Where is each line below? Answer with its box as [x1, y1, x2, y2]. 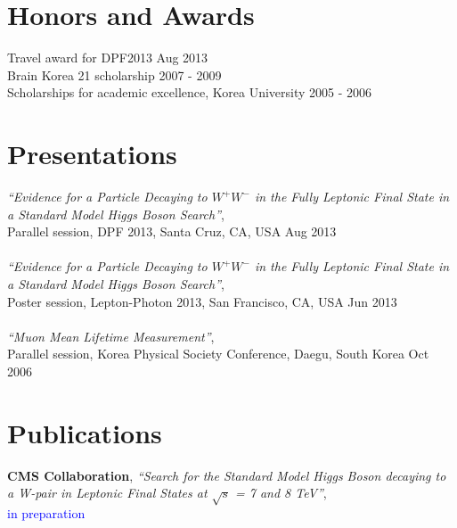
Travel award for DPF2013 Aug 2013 [7, 48, 208, 67]
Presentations [7, 136, 177, 172]
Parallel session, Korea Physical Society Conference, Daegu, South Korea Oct [7, 344, 429, 363]
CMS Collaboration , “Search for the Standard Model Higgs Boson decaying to [7, 466, 446, 484]
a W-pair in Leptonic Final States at [7, 483, 208, 502]
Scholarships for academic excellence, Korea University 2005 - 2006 [7, 83, 372, 102]
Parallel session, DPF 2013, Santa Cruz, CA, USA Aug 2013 [7, 222, 337, 241]
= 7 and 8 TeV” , [234, 483, 327, 502]
